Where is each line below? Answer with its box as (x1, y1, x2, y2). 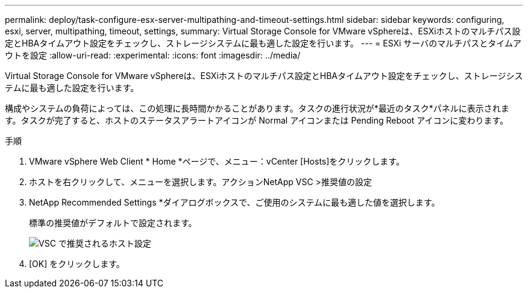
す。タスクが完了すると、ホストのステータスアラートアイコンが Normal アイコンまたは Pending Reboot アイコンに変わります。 (5, 115, 509, 125)
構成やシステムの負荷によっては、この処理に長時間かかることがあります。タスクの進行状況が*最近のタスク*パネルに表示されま (5, 103, 509, 113)
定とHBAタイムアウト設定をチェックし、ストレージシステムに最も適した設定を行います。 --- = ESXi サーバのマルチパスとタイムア (5, 38, 521, 48)
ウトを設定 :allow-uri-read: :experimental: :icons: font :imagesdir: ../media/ (5, 50, 301, 60)
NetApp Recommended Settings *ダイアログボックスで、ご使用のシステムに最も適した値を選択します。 (29, 197, 440, 207)
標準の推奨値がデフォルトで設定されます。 (29, 218, 197, 228)
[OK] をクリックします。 (29, 259, 125, 269)
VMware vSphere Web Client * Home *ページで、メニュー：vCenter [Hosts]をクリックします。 (29, 156, 404, 166)
